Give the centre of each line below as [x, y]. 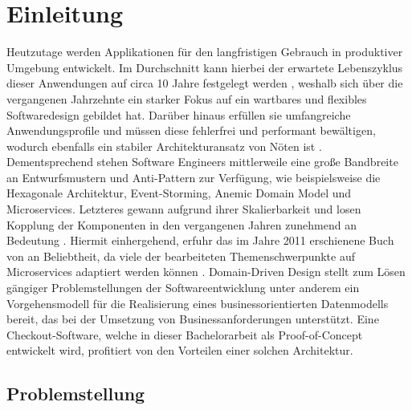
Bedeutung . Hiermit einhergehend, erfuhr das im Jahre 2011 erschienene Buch [200, 240]
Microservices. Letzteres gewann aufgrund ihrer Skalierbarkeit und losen [184, 209]
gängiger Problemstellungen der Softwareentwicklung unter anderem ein [183, 288]
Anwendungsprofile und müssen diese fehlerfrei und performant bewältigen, [191, 130]
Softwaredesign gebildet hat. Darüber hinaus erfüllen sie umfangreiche [179, 114]
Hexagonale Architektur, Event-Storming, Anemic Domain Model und [179, 193]
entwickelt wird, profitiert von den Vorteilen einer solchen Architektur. [180, 350]
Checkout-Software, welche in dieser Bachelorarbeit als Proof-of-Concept [185, 334]
